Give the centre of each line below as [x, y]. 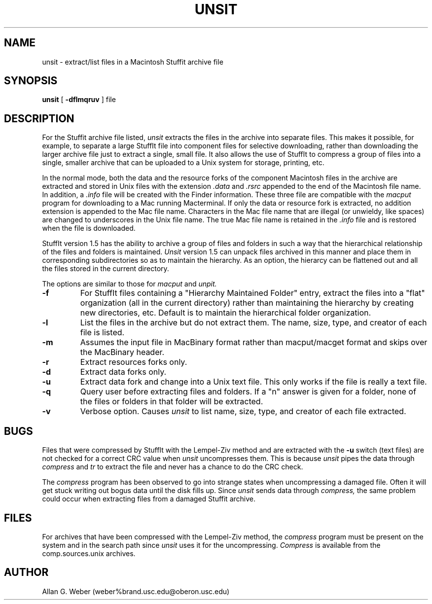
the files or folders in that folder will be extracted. [172, 402]
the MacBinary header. [122, 352]
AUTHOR [26, 572]
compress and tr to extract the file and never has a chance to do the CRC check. [173, 467]
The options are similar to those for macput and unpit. [129, 284]
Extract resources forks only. [134, 362]
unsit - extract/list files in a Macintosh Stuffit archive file [133, 62]
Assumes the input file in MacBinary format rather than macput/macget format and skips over [254, 342]
